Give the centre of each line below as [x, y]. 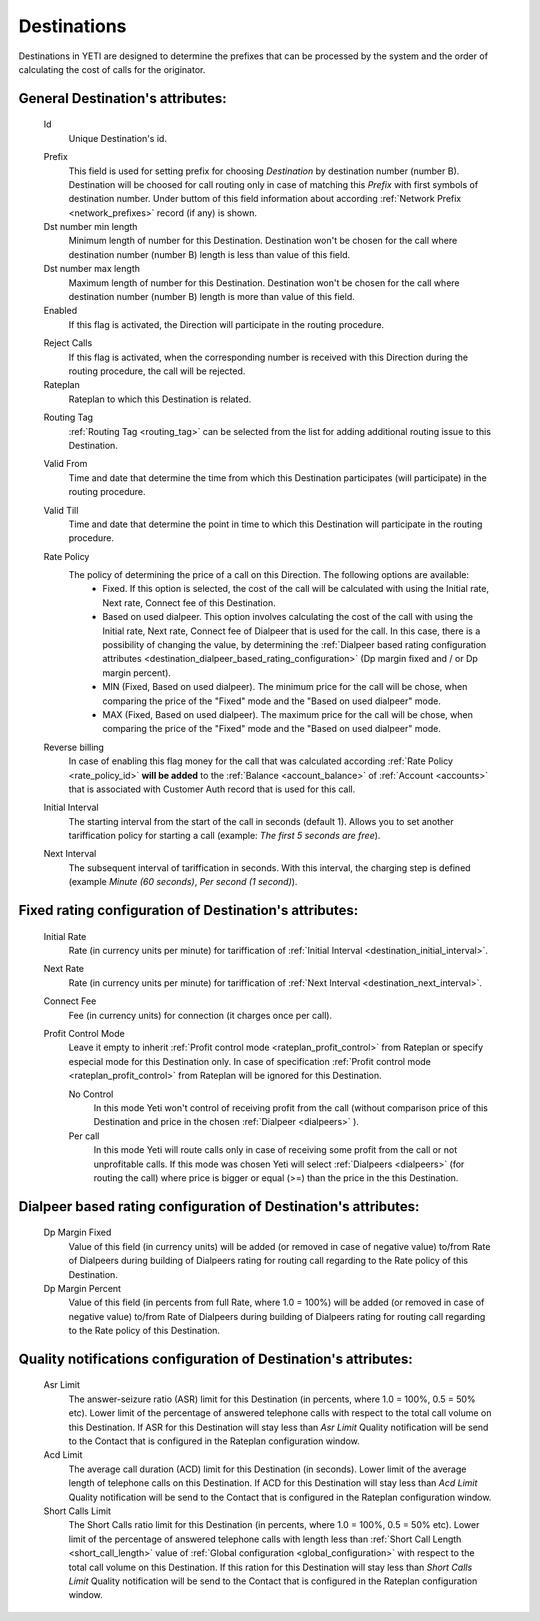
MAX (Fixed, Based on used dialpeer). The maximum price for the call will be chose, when [288, 714]
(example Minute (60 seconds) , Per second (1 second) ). [183, 882]
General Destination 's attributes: [122, 98]
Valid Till [61, 510]
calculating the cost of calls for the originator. [112, 69]
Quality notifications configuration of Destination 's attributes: [216, 1358]
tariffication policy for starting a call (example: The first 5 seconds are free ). [224, 836]
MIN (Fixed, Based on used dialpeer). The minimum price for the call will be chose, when [285, 687]
